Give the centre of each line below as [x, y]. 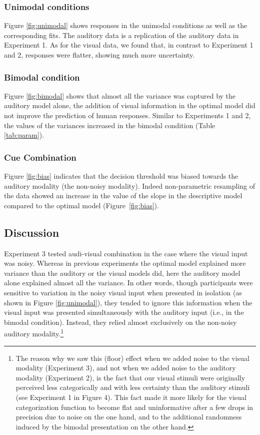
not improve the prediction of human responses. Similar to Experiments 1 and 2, [127, 115]
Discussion [32, 232]
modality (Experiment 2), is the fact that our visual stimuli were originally [130, 377]
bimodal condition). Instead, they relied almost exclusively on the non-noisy [120, 322]
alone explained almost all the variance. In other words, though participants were [128, 283]
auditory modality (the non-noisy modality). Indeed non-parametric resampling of [130, 185]
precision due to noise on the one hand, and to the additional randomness [129, 417]
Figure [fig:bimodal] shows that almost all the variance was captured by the [120, 95]
